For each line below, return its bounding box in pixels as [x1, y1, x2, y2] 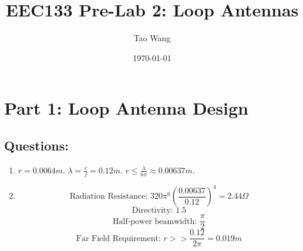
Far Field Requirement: [76, 234, 161, 243]
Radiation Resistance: [69, 192, 148, 201]
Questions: [4, 136, 69, 154]
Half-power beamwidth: [113, 217, 197, 226]
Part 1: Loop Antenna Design [4, 96, 248, 120]
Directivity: [132, 206, 173, 215]
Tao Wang [133, 32, 171, 44]
